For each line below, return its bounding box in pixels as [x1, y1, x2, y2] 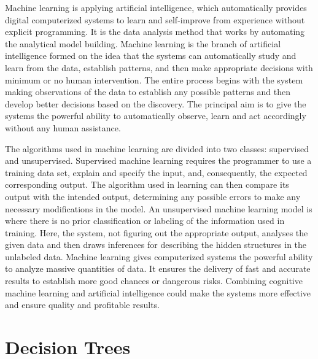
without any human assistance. [5, 121, 121, 134]
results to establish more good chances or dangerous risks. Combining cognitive [5, 274, 303, 287]
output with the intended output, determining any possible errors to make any [5, 190, 301, 203]
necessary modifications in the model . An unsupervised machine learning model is [5, 202, 312, 215]
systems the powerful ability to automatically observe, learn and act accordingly [5, 109, 306, 122]
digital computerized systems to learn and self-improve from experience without [5, 13, 305, 26]
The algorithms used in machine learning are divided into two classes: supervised [5, 142, 309, 155]
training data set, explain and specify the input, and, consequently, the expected [5, 166, 308, 179]
